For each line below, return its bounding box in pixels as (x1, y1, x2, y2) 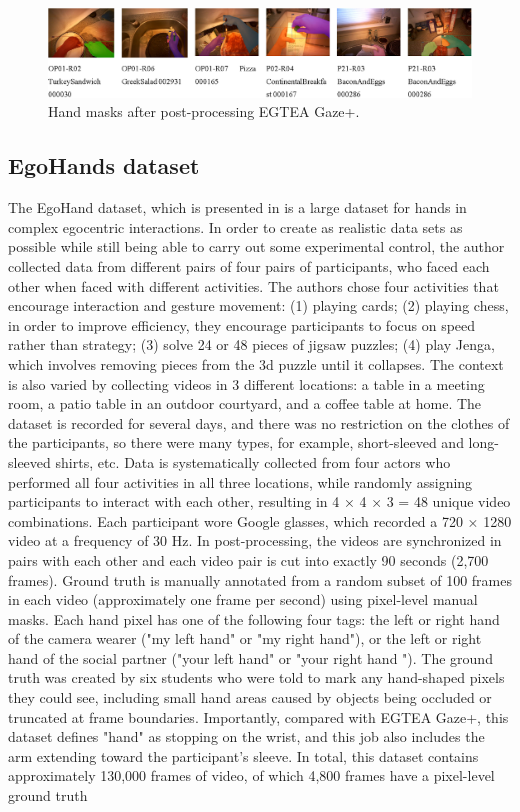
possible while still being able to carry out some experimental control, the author (8, 236, 505, 257)
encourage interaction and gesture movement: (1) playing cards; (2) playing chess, (8, 295, 509, 316)
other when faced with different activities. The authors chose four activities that (8, 275, 499, 296)
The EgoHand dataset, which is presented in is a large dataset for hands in (8, 197, 467, 218)
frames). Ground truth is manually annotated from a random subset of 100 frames (8, 569, 512, 590)
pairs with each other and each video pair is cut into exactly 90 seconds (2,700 (8, 549, 489, 570)
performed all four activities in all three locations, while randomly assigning (8, 471, 473, 492)
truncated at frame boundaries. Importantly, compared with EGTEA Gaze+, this (8, 706, 509, 727)
